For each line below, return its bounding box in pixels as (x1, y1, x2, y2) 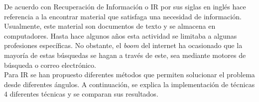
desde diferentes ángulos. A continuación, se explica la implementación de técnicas (4, 79, 255, 89)
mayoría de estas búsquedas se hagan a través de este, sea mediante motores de (4, 50, 246, 60)
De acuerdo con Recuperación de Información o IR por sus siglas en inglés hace (4, 1, 246, 11)
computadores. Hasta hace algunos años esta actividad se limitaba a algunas (4, 30, 237, 41)
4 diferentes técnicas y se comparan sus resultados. (4, 89, 158, 99)
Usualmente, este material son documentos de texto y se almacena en (4, 21, 216, 31)
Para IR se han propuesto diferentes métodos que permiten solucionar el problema (4, 69, 255, 80)
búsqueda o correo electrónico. (4, 59, 96, 70)
